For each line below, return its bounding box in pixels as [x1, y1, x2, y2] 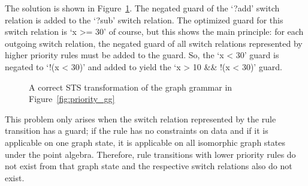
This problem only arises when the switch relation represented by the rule [5, 112, 276, 125]
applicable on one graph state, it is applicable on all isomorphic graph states [5, 136, 285, 148]
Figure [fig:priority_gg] [29, 92, 115, 105]
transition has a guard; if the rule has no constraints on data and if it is [5, 124, 268, 137]
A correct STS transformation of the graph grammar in [29, 80, 232, 93]
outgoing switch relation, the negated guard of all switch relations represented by [5, 37, 303, 49]
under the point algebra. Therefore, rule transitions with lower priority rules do [5, 148, 296, 160]
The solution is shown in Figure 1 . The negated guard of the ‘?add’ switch [5, 2, 280, 14]
